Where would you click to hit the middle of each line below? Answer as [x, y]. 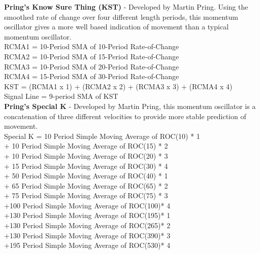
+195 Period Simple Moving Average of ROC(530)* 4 [87, 245]
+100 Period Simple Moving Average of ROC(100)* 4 [87, 205]
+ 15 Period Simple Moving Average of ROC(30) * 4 [86, 166]
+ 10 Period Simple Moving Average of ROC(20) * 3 [86, 155]
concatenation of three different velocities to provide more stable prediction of [125, 116]
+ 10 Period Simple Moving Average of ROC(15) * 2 [86, 146]
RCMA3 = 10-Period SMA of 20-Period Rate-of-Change [92, 66]
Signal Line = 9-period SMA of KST [61, 96]
